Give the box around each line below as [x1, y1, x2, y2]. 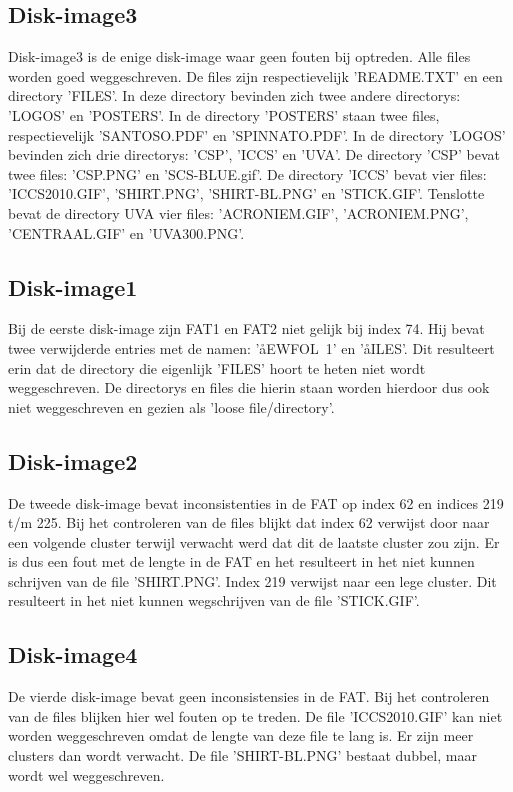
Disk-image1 [8, 271, 138, 302]
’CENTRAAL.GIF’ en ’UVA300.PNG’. [8, 222, 245, 243]
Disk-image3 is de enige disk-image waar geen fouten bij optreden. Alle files [8, 46, 471, 67]
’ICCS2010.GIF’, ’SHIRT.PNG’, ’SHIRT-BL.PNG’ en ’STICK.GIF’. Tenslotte [8, 183, 485, 204]
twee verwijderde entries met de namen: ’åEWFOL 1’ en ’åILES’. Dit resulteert [8, 337, 495, 358]
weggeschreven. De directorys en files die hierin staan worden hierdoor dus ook [8, 377, 490, 398]
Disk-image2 [8, 445, 138, 476]
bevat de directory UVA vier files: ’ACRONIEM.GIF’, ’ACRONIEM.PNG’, [8, 202, 469, 223]
